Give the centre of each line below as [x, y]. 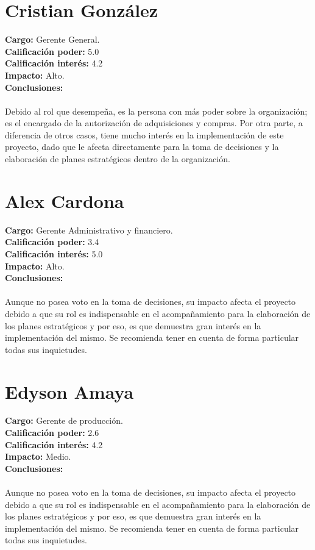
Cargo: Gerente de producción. [64, 420]
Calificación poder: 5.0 [52, 51]
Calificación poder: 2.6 [52, 433]
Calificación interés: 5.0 [54, 253]
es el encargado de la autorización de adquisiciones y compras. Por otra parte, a [154, 123]
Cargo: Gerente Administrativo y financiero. [89, 230]
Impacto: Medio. [38, 456]
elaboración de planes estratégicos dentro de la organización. [118, 159]
